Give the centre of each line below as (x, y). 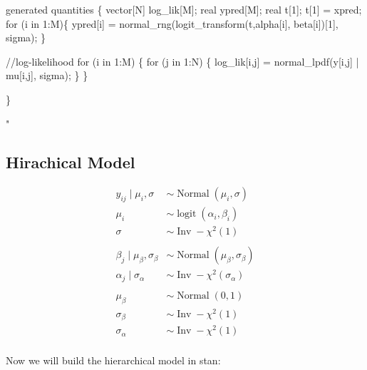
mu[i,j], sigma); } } (47, 75)
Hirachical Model (71, 161)
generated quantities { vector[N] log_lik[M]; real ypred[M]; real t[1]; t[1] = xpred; (184, 9)
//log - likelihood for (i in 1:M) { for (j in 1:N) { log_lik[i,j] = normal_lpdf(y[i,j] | (182, 61)
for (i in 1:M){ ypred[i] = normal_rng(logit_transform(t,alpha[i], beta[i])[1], (172, 23)
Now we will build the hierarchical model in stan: (113, 360)
